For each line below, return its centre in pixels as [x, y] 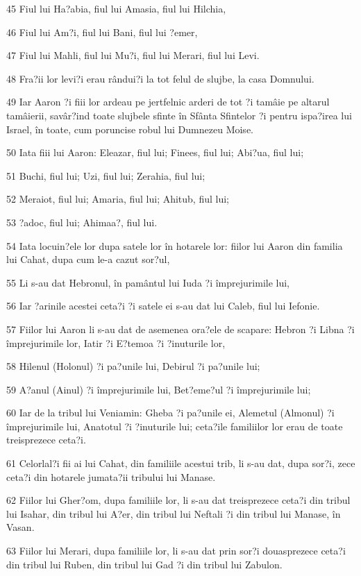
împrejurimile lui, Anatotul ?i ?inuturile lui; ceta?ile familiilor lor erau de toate [175, 426]
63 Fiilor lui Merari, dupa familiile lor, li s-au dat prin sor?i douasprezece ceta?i [176, 551]
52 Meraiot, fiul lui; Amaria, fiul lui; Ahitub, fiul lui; [118, 199]
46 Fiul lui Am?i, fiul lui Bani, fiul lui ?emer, [102, 32]
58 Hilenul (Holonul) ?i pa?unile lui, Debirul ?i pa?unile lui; [133, 366]
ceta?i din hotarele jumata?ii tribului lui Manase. [111, 476]
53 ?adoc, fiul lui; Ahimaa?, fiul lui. [82, 222]
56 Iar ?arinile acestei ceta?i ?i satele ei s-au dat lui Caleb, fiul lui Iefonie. [163, 306]
